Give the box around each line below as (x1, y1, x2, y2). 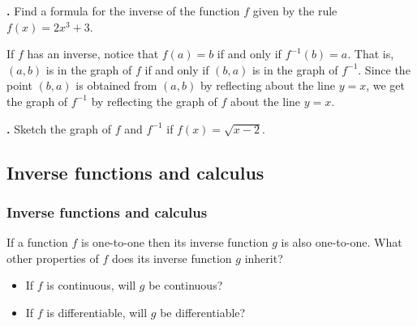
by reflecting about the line (200, 77, 336, 94)
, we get (366, 77, 406, 94)
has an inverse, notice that (27, 45, 159, 62)
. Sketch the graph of (6, 120, 111, 137)
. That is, (347, 45, 394, 62)
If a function (6, 234, 68, 251)
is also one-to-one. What (281, 234, 402, 251)
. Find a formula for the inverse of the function (6, 2, 240, 19)
